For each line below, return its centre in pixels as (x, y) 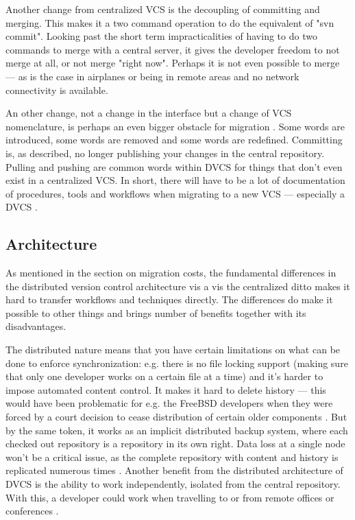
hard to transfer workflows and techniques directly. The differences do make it (169, 299)
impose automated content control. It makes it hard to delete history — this (166, 389)
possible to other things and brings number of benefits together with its (156, 312)
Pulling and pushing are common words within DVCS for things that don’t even (174, 166)
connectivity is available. (57, 90)
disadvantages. (36, 326)
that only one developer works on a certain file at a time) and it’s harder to (164, 376)
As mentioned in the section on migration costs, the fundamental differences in (171, 273)
